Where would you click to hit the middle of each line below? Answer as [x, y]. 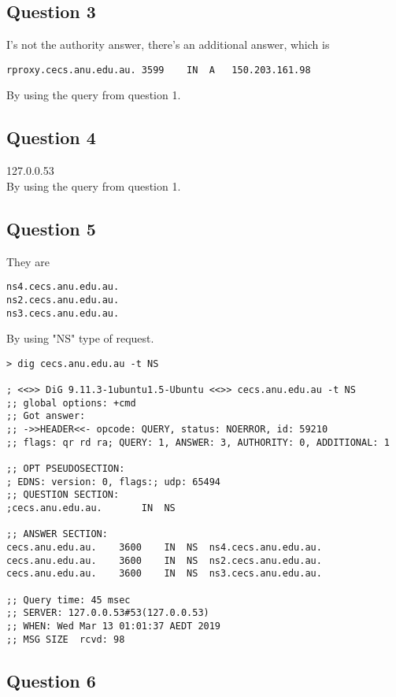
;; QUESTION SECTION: [63, 495]
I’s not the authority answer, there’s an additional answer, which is [168, 44]
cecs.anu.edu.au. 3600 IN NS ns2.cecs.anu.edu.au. [164, 560]
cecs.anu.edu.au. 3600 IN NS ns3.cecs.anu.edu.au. [164, 574]
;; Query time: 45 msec [68, 600]
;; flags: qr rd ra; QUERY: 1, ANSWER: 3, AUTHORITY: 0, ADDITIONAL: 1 [198, 442]
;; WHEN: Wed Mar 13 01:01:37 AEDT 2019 [114, 626]
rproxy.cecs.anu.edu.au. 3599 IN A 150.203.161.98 [159, 70]
